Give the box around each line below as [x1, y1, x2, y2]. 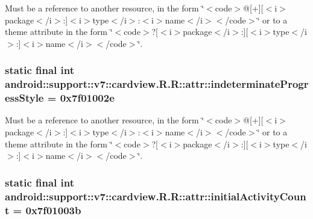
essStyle [5, 90, 44, 105]
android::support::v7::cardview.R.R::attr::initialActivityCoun [5, 188, 306, 203]
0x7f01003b [25, 202, 81, 217]
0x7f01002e [60, 90, 115, 105]
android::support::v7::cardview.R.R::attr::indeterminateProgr [5, 76, 309, 91]
